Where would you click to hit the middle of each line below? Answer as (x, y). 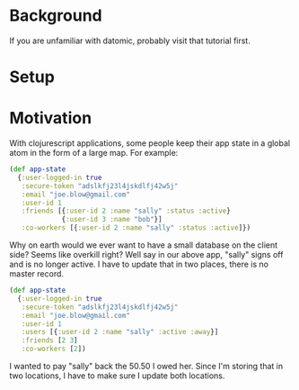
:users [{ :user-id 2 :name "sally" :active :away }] (120, 332)
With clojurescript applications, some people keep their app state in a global (149, 143)
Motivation (51, 118)
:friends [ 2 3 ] (49, 340)
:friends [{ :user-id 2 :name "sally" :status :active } (126, 211)
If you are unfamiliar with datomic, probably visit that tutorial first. (130, 41)
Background (56, 16)
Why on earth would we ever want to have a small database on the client (144, 245)
